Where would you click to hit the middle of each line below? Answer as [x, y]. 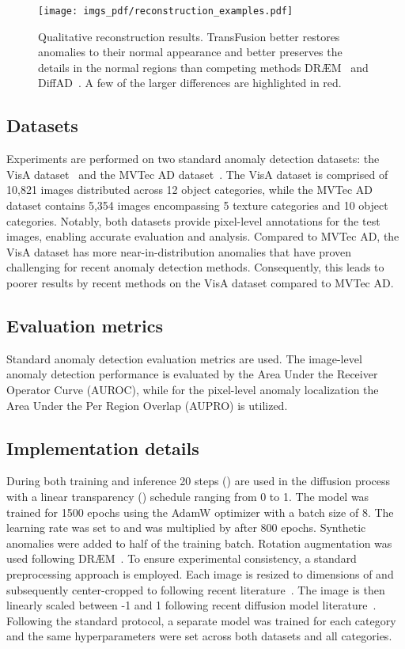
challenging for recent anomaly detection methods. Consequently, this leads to [195, 267]
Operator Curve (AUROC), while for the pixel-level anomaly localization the [193, 389]
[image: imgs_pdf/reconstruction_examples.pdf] [166, 11]
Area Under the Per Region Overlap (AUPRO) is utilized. [147, 405]
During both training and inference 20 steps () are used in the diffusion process [199, 481]
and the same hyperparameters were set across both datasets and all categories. [199, 636]
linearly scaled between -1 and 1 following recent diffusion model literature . [191, 605]
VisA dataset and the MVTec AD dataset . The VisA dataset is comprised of [197, 174]
